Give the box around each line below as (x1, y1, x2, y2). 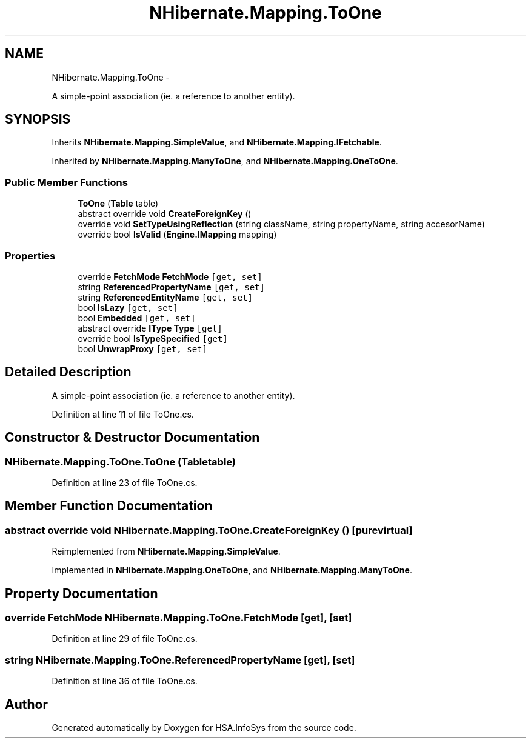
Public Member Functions (5, 176, 128, 188)
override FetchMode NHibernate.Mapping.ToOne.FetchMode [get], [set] (5, 611, 352, 624)
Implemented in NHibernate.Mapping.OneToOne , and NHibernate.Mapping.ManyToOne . (52, 565, 412, 576)
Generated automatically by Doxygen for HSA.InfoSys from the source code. (52, 722, 356, 733)
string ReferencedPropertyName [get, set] (78, 281, 265, 292)
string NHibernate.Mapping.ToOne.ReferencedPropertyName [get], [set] (5, 653, 355, 666)
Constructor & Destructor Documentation (5, 430, 260, 445)
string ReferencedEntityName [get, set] (78, 292, 253, 302)
